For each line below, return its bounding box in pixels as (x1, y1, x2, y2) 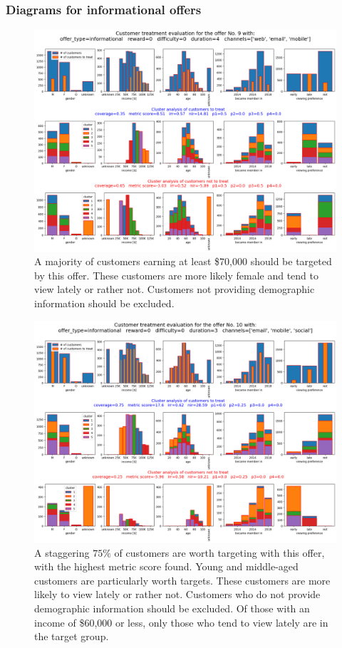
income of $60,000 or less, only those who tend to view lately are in (34, 614, 328, 629)
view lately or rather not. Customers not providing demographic (34, 282, 315, 297)
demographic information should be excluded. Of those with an (34, 600, 310, 615)
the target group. (34, 629, 109, 644)
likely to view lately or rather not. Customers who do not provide (34, 587, 321, 602)
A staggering (34, 545, 90, 560)
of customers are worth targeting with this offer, (114, 545, 325, 560)
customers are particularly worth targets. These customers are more (34, 572, 331, 587)
